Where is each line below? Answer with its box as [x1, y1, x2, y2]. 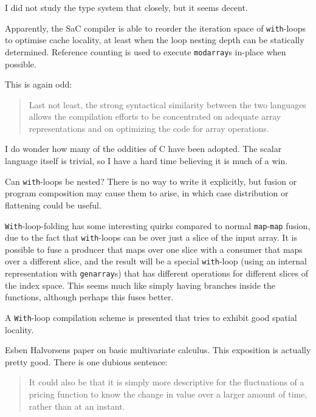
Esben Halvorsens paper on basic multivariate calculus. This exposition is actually [5, 343, 311, 356]
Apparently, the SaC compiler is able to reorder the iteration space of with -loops [5, 21, 306, 34]
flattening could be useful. [5, 198, 101, 211]
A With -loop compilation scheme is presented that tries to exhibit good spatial [5, 311, 297, 323]
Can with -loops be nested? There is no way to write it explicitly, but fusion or [5, 174, 297, 187]
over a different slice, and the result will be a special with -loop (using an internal [5, 255, 307, 267]
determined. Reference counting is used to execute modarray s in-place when [5, 45, 286, 58]
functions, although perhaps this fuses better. [5, 291, 174, 303]
